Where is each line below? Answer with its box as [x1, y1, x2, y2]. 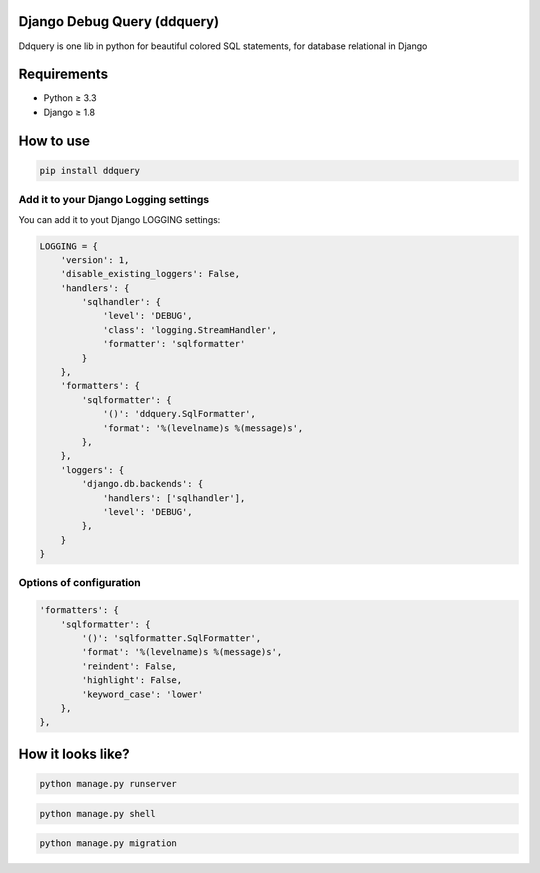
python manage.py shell [39, 808, 157, 819]
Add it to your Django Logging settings [18, 193, 210, 207]
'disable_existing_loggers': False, [60, 268, 240, 280]
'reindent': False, [81, 660, 177, 672]
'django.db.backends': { [81, 478, 204, 490]
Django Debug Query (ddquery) [18, 13, 220, 30]
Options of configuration [18, 576, 142, 590]
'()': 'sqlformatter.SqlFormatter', [81, 633, 262, 644]
